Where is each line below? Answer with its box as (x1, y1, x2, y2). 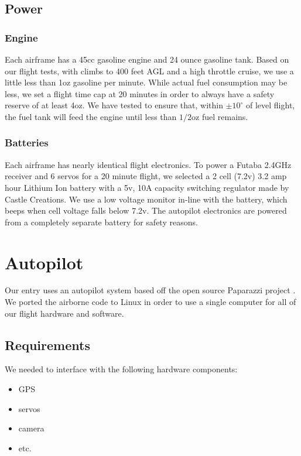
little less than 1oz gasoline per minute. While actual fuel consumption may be (5, 76, 288, 88)
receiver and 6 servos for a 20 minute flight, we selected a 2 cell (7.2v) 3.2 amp (5, 170, 287, 182)
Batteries (5, 135, 49, 150)
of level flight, (245, 99, 295, 111)
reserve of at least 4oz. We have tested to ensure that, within (5, 99, 223, 111)
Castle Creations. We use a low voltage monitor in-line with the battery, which (5, 193, 288, 205)
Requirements (5, 335, 90, 354)
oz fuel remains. (191, 110, 248, 122)
